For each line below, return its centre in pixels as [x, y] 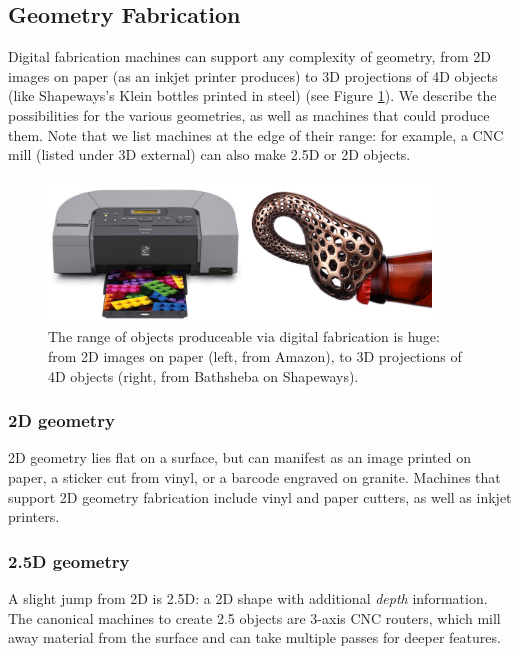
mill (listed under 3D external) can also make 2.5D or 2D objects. [209, 154]
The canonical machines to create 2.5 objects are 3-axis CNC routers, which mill [254, 617]
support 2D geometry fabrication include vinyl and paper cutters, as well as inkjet [260, 496]
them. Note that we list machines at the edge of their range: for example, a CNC [256, 134]
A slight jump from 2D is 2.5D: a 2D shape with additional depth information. [248, 597]
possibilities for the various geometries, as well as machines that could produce [249, 114]
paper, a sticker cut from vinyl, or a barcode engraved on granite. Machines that [254, 476]
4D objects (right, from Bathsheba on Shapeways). [203, 375]
